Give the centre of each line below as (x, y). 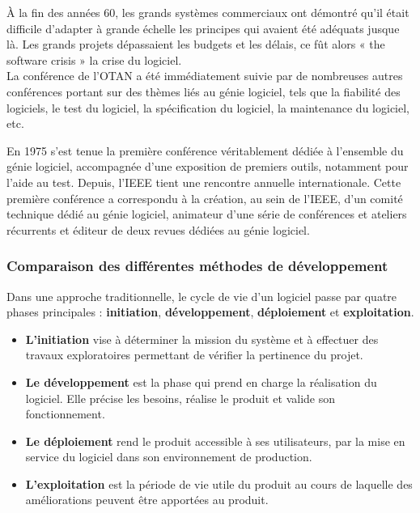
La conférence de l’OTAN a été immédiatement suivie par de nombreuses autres (205, 76)
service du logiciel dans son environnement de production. (169, 457)
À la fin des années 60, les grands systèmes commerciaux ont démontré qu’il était (208, 12)
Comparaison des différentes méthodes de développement (197, 266)
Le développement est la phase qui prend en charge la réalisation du (201, 382)
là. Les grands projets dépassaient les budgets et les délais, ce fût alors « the (196, 44)
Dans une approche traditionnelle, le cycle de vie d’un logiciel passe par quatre (202, 296)
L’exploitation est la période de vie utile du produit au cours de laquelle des (219, 483)
